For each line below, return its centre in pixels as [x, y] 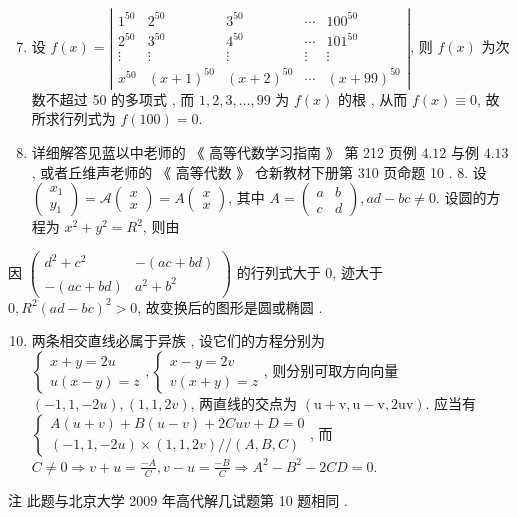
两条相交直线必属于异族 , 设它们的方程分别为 [178, 340]
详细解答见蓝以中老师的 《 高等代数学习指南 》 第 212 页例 [224, 151]
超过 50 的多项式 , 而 [127, 98]
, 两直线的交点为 [244, 403]
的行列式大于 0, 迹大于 [309, 271]
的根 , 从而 [373, 98]
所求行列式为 [73, 118]
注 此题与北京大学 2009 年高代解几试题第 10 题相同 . [178, 499]
